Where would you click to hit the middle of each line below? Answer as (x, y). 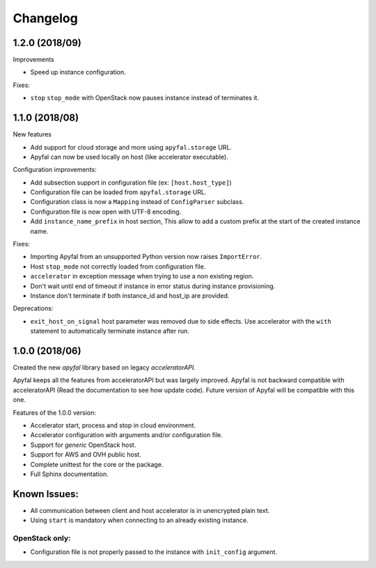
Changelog (45, 18)
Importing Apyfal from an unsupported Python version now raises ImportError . (146, 257)
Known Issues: (46, 494)
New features (32, 134)
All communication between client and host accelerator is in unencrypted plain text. (150, 510)
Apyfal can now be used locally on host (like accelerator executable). (130, 157)
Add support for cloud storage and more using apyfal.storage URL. (131, 147)
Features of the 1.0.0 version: (55, 412)
